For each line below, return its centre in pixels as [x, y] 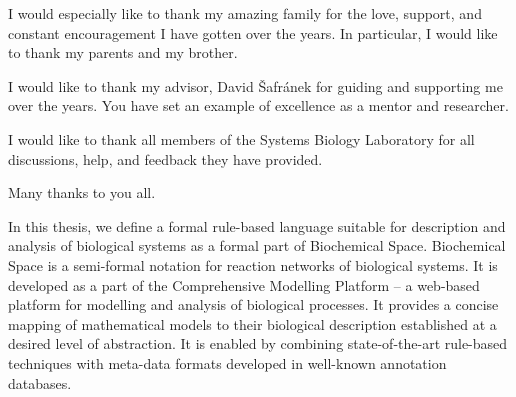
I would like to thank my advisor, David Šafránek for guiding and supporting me [255, 85]
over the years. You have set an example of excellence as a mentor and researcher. [258, 105]
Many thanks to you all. [82, 192]
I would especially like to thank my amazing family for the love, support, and [245, 13]
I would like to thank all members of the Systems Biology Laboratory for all [241, 138]
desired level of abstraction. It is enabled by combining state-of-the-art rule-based [258, 343]
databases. [40, 382]
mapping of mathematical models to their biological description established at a [252, 323]
